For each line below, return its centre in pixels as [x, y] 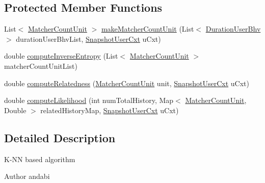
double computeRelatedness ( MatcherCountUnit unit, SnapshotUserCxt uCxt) [127, 83]
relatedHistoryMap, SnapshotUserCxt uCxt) [110, 110]
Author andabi [27, 176]
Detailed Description [60, 137]
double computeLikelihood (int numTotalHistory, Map [89, 100]
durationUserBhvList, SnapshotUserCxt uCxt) [88, 38]
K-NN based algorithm [40, 159]
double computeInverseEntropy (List [61, 56]
